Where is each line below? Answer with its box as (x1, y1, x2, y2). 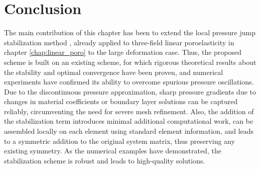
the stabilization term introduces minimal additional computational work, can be (4, 116, 253, 126)
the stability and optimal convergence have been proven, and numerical (4, 66, 223, 77)
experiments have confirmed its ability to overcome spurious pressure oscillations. (4, 76, 254, 87)
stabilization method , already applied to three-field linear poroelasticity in (4, 37, 234, 47)
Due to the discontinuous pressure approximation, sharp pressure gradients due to (4, 86, 256, 97)
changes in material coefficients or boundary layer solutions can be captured (4, 96, 238, 107)
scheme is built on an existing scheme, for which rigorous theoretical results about (4, 56, 256, 67)
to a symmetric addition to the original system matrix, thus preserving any (4, 135, 235, 146)
